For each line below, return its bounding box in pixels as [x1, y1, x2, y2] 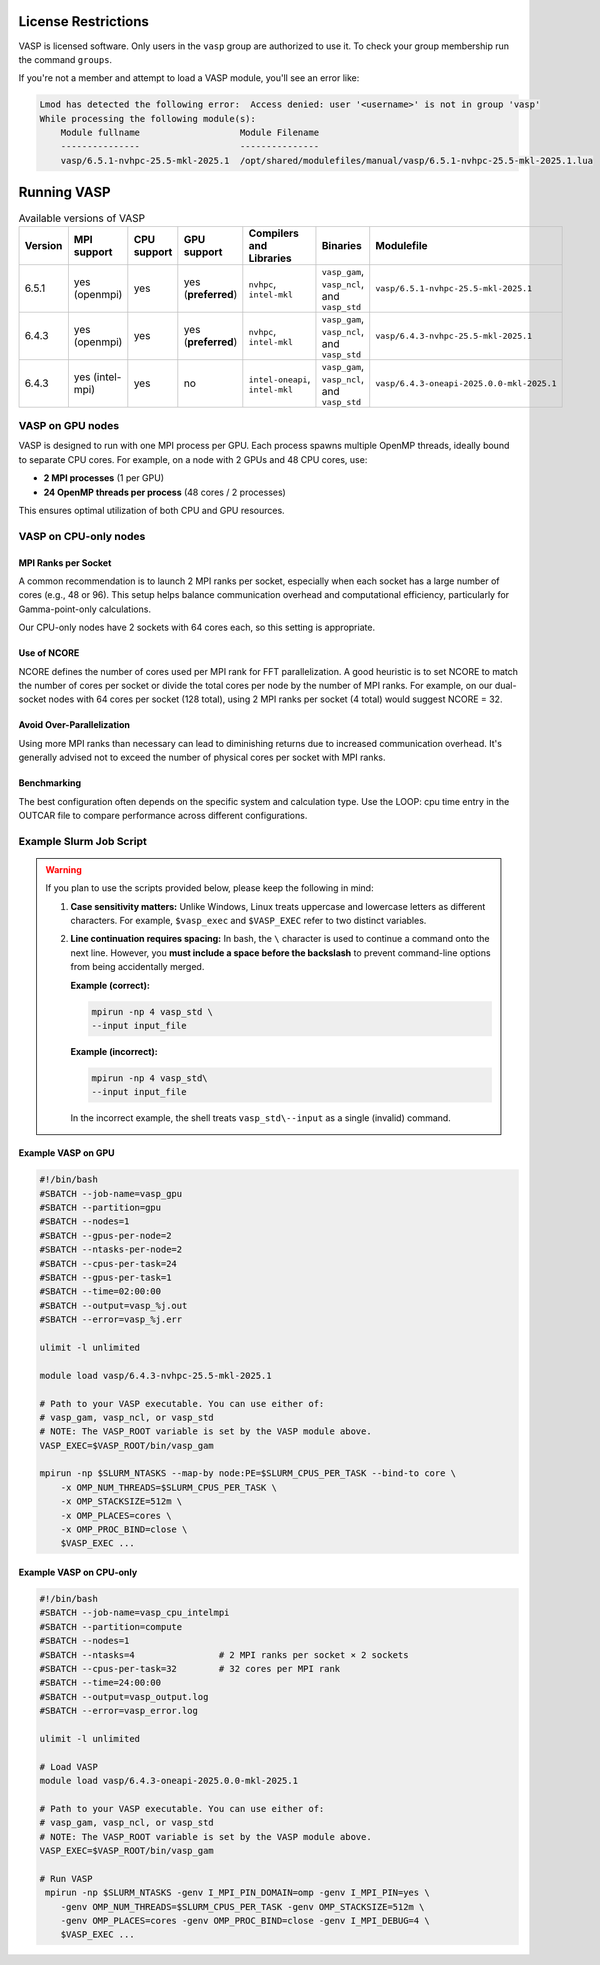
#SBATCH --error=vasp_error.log [39, 1705, 199, 1717]
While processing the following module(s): [39, 113, 257, 124]
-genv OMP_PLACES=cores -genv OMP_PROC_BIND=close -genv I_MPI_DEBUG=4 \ [60, 1915, 430, 1926]
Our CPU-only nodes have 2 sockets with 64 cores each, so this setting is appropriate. [18, 621, 375, 634]
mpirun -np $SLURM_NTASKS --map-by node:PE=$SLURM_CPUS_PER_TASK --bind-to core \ [39, 1468, 457, 1479]
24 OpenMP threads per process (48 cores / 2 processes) [43, 486, 287, 498]
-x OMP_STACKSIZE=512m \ [60, 1496, 183, 1507]
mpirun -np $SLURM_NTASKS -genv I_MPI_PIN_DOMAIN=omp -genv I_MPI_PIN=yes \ [45, 1887, 430, 1899]
